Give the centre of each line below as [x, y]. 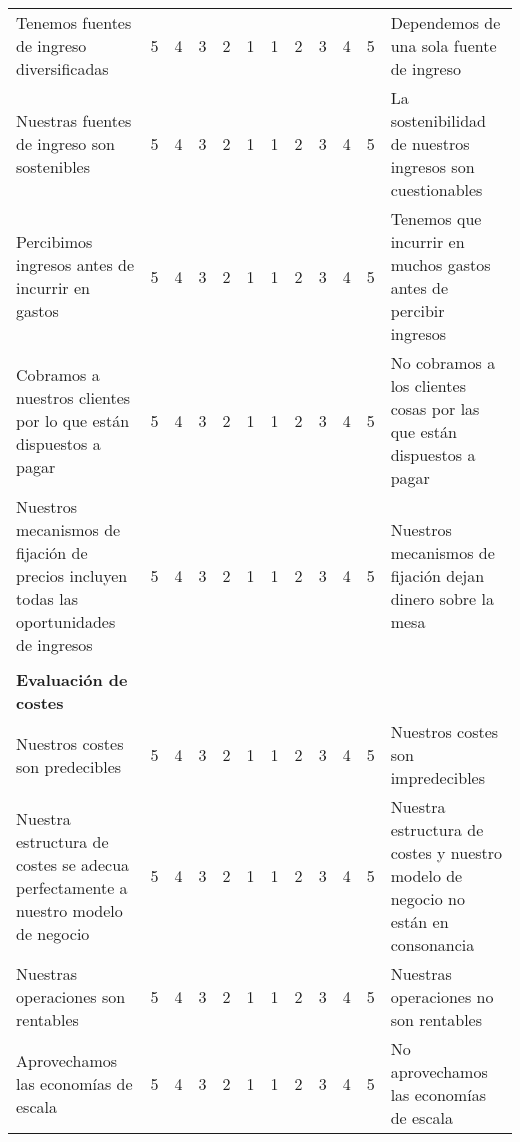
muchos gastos [440, 264]
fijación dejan [437, 575]
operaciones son [71, 996]
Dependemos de [445, 22]
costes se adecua [73, 864]
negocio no [427, 898]
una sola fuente [443, 45]
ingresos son [432, 166]
